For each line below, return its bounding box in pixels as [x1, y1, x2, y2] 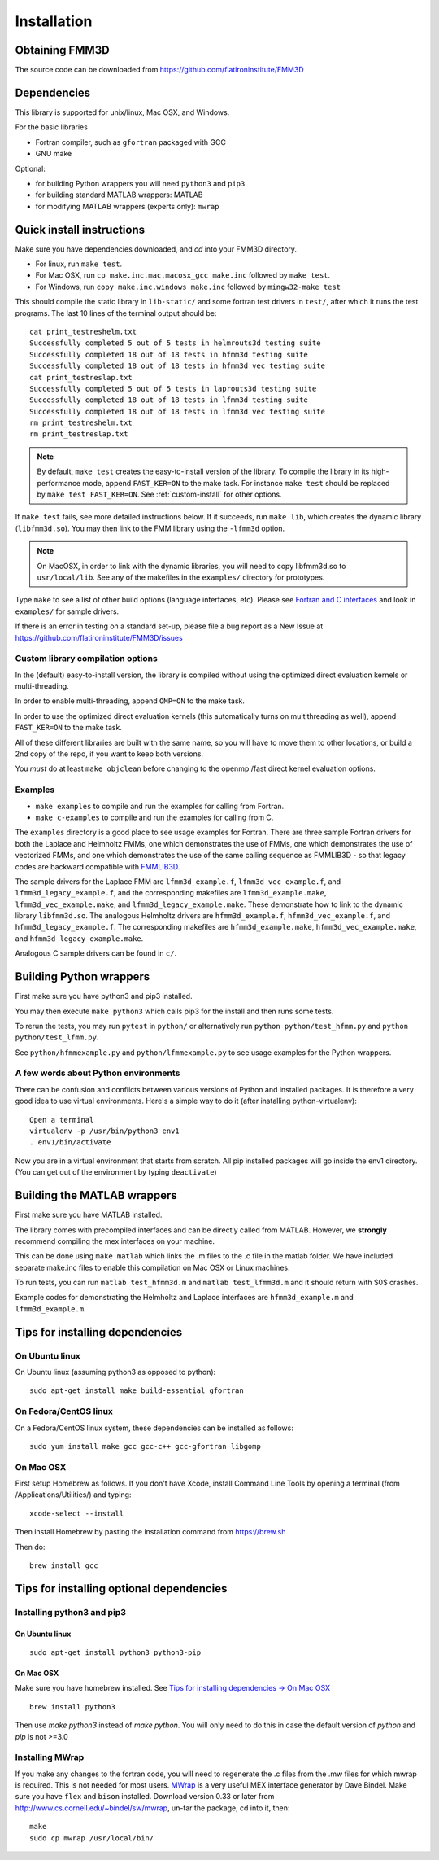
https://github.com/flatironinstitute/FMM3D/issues [15, 632, 183, 642]
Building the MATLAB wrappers [15, 1188, 178, 1202]
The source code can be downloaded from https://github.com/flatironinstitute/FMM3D [15, 65, 304, 75]
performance [37, 478, 81, 488]
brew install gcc [29, 1561, 98, 1570]
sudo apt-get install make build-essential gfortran [29, 1386, 244, 1395]
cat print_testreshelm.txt [29, 326, 137, 336]
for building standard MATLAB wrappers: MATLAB [35, 190, 203, 199]
